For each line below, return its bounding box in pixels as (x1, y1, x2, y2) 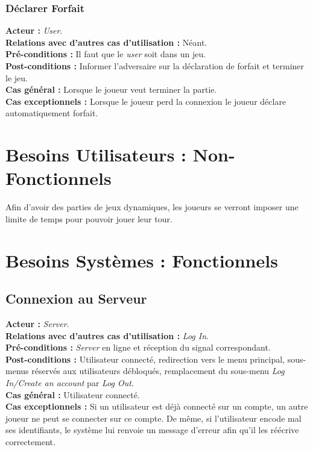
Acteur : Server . (5, 317, 69, 330)
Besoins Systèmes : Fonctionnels (5, 248, 278, 272)
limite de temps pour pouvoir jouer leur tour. (5, 212, 172, 225)
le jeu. (5, 71, 28, 84)
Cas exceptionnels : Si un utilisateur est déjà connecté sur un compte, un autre (5, 400, 308, 413)
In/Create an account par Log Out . (5, 377, 134, 389)
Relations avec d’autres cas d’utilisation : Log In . (5, 329, 209, 342)
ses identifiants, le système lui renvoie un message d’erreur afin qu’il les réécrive (5, 423, 299, 436)
